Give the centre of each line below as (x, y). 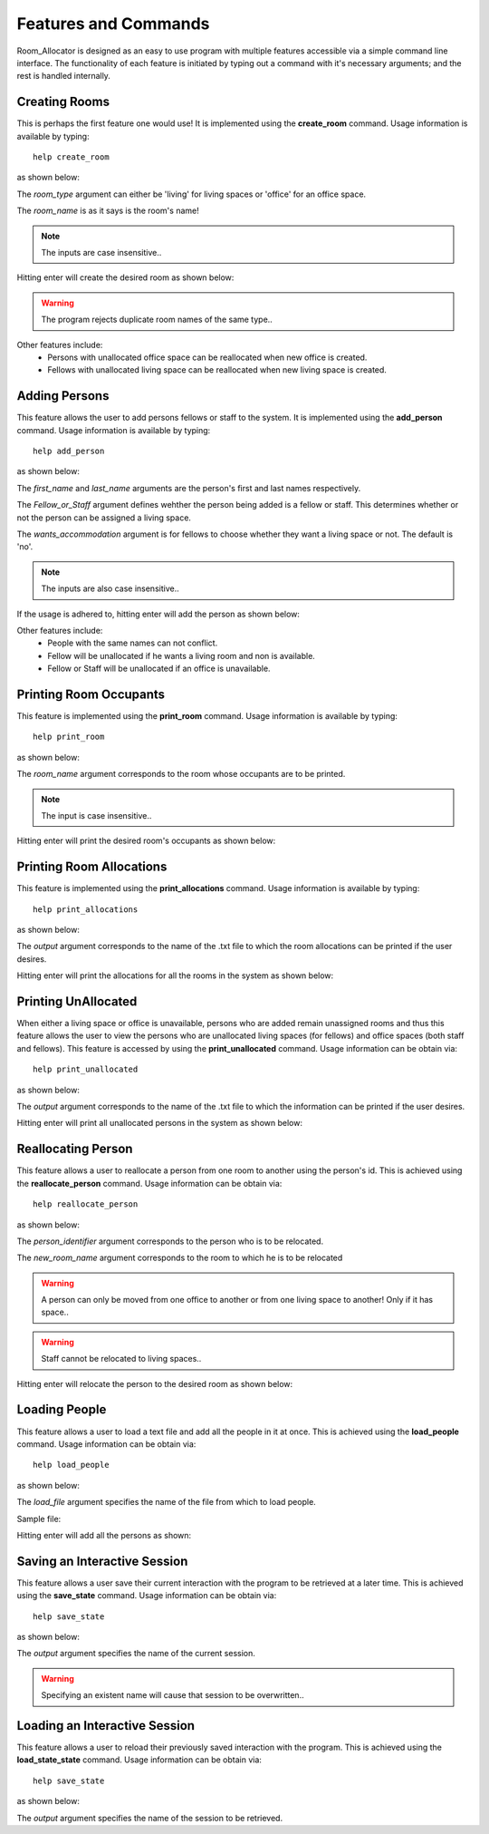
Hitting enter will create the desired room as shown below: (125, 277)
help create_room (71, 157)
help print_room (69, 737)
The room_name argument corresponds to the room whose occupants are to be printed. (181, 774)
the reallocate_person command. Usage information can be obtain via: (149, 1183)
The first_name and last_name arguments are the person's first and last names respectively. (189, 488)
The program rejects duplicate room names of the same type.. (157, 320)
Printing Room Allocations (92, 867)
